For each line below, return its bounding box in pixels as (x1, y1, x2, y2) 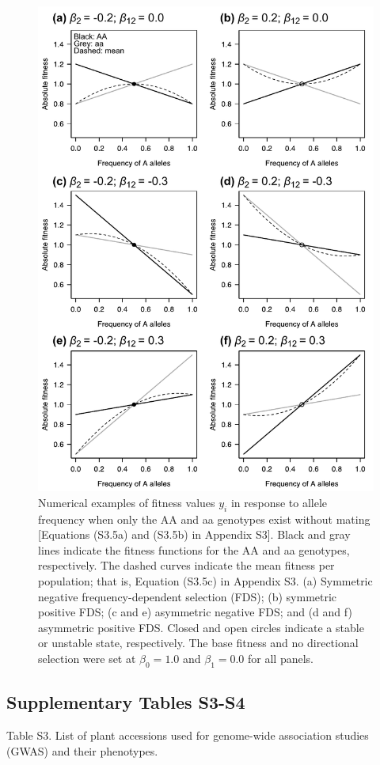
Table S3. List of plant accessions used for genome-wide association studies (6, 726, 369, 743)
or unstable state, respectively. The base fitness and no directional (38, 634, 359, 651)
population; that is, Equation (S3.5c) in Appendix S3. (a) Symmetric (38, 573, 373, 589)
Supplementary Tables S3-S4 (6, 690, 245, 714)
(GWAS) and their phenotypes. (6, 742, 158, 759)
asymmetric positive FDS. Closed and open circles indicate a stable (38, 619, 364, 635)
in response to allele (230, 494, 328, 510)
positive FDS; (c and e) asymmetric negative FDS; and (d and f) (38, 604, 352, 620)
